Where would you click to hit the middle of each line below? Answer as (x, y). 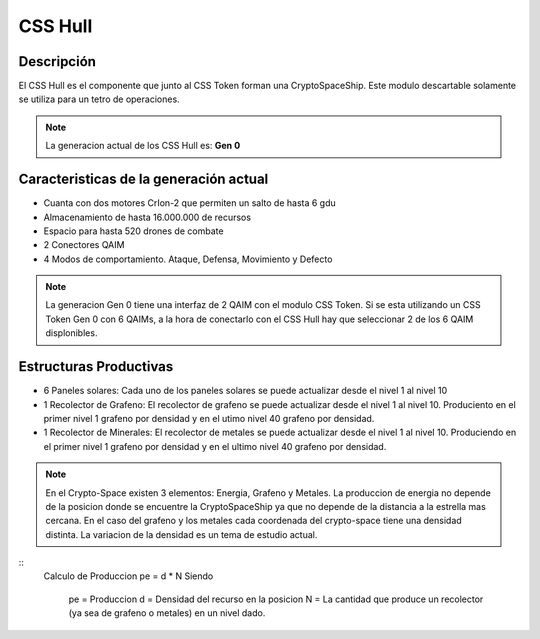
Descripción (57, 61)
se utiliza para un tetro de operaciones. (99, 99)
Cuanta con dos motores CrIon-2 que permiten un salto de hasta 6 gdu (190, 203)
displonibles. (71, 333)
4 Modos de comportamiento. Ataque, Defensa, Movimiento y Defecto (188, 259)
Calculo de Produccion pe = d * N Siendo (128, 576)
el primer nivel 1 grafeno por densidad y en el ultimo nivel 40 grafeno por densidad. (215, 446)
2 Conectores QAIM (84, 245)
